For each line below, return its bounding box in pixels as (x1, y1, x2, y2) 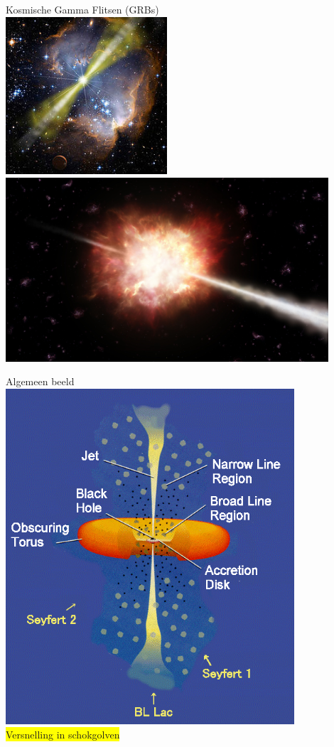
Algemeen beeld (6, 374, 75, 389)
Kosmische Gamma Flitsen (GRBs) (6, 2, 159, 16)
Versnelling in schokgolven (6, 726, 120, 741)
